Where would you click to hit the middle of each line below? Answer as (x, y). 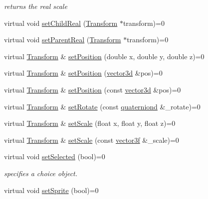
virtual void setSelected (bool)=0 (55, 156)
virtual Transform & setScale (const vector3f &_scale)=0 (92, 140)
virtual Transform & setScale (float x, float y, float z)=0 (90, 123)
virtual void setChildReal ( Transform (61, 23)
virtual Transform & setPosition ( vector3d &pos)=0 (83, 73)
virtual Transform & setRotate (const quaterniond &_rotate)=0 (102, 106)
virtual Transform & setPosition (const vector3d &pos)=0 (93, 89)
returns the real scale (36, 6)
